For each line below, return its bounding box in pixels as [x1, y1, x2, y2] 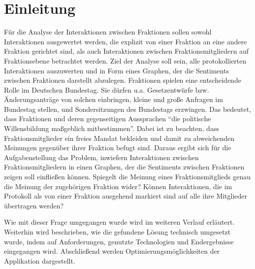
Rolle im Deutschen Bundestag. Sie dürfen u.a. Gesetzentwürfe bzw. [4, 84, 209, 95]
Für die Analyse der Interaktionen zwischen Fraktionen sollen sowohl [4, 27, 212, 37]
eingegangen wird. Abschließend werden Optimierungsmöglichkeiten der [4, 246, 220, 256]
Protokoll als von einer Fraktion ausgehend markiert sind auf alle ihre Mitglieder [4, 191, 248, 201]
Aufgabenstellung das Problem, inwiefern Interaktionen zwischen [4, 152, 199, 162]
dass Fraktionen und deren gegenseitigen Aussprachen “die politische [4, 113, 211, 124]
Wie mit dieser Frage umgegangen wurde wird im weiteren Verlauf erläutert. [4, 217, 235, 227]
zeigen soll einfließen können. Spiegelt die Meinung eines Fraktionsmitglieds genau [4, 171, 251, 182]
